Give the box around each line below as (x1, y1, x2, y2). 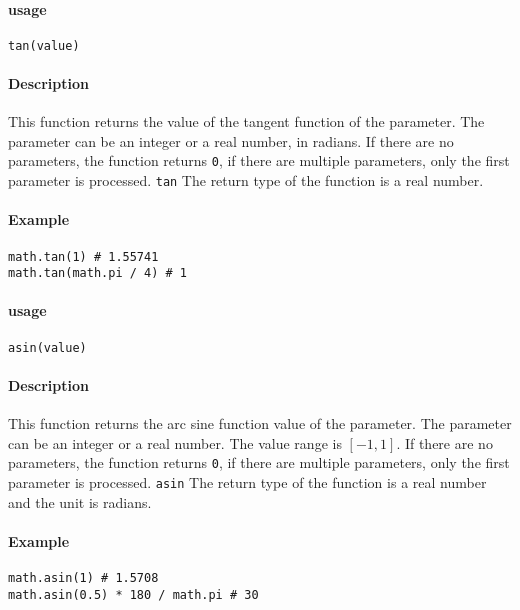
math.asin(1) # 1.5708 (8, 571, 159, 585)
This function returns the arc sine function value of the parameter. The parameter (8, 413, 512, 434)
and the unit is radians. (8, 491, 152, 512)
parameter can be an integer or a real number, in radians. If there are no (8, 130, 454, 151)
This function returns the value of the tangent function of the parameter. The (8, 111, 485, 132)
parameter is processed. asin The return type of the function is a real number (8, 471, 487, 492)
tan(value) (8, 38, 80, 53)
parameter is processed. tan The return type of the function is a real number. (8, 170, 484, 191)
